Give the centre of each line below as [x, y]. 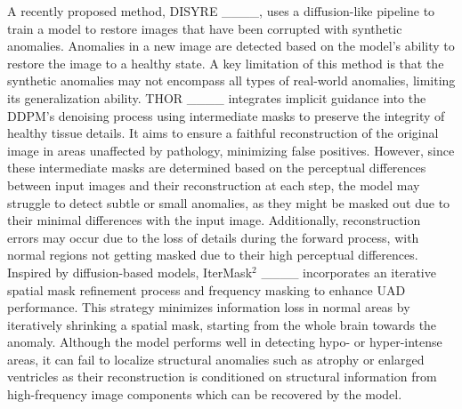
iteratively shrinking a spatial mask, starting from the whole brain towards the [222, 324]
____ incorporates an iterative [349, 272]
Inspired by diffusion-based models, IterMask [130, 272]
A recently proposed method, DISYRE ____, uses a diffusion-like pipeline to [221, 11]
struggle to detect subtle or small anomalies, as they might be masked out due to [229, 202]
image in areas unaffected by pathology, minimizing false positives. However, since [231, 150]
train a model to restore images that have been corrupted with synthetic [205, 28]
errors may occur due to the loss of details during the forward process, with [213, 237]
